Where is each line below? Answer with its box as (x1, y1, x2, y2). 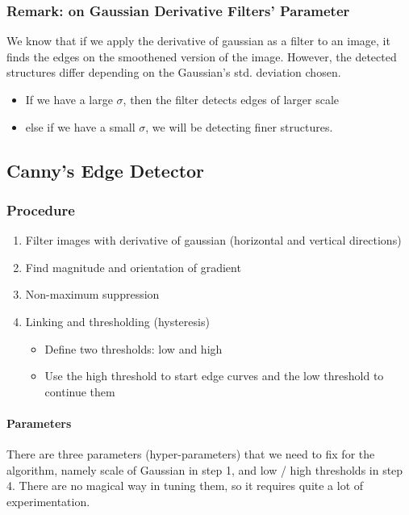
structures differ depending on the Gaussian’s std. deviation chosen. (6, 64, 341, 81)
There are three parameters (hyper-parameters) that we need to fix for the (6, 446, 375, 463)
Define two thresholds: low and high (44, 340, 223, 357)
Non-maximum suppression (25, 286, 160, 303)
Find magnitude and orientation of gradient (25, 258, 241, 275)
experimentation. (6, 492, 90, 509)
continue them (44, 383, 115, 400)
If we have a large (25, 91, 113, 107)
